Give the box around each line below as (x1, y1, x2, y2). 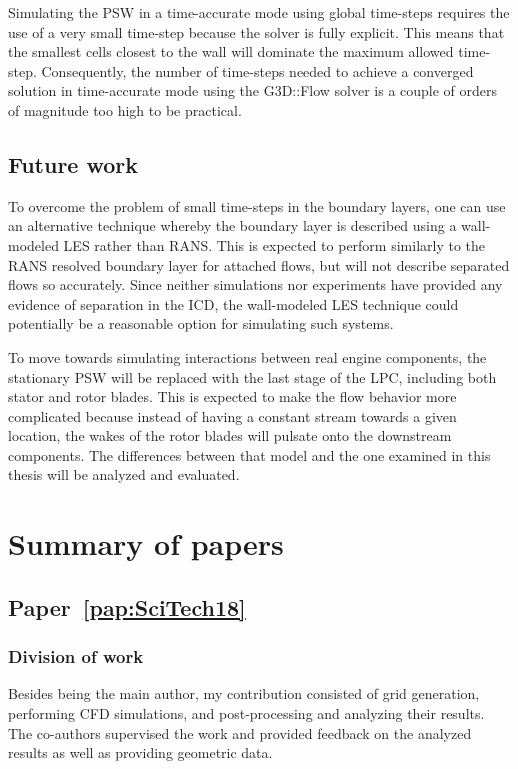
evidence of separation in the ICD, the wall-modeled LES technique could (8, 293, 459, 314)
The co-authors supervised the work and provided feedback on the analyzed (8, 722, 472, 743)
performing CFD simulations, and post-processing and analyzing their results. (8, 703, 485, 724)
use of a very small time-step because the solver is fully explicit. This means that (8, 21, 505, 42)
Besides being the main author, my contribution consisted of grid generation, (8, 683, 480, 704)
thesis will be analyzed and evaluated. (8, 464, 240, 485)
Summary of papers (8, 523, 284, 564)
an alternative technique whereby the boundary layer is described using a (8, 215, 457, 236)
